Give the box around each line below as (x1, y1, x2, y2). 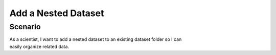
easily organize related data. (9, 43, 69, 49)
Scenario (9, 22, 41, 31)
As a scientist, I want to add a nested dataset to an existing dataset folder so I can (9, 36, 182, 42)
